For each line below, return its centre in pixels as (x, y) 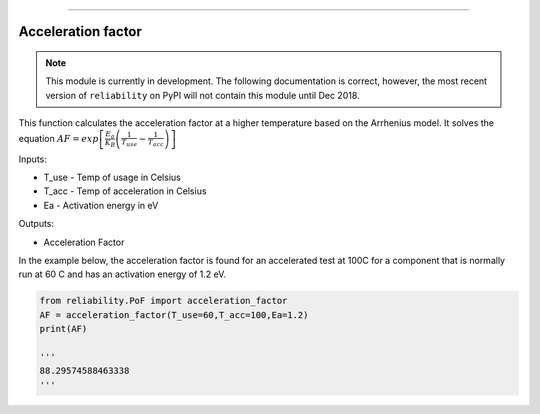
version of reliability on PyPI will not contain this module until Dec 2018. (202, 95)
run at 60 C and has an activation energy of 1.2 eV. (122, 274)
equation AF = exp (58, 138)
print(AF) (63, 329)
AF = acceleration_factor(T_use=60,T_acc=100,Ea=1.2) (174, 314)
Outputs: (36, 224)
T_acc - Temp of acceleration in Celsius (125, 191)
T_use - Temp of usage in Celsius (112, 177)
